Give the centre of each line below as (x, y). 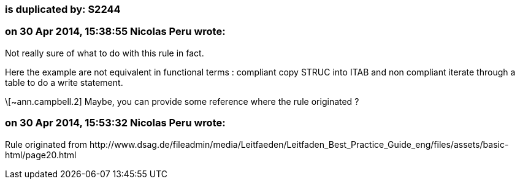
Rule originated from (46, 144)
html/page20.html (41, 155)
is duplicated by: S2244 (63, 9)
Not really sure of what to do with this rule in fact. (105, 53)
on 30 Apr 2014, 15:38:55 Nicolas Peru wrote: (115, 32)
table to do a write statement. (64, 82)
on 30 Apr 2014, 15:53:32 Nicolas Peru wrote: (115, 123)
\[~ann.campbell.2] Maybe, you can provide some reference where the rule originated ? (182, 101)
